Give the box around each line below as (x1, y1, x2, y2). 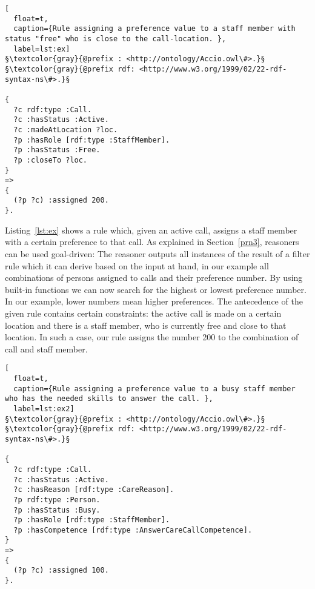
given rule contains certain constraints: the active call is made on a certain (5, 306, 282, 319)
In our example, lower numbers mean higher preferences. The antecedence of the (5, 295, 303, 308)
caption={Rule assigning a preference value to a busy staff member (13, 384, 296, 393)
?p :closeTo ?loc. (13, 155, 88, 164)
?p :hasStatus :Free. (13, 146, 101, 155)
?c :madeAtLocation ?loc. (13, 125, 118, 134)
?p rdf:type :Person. (13, 495, 101, 504)
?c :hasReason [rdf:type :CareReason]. (13, 485, 174, 494)
